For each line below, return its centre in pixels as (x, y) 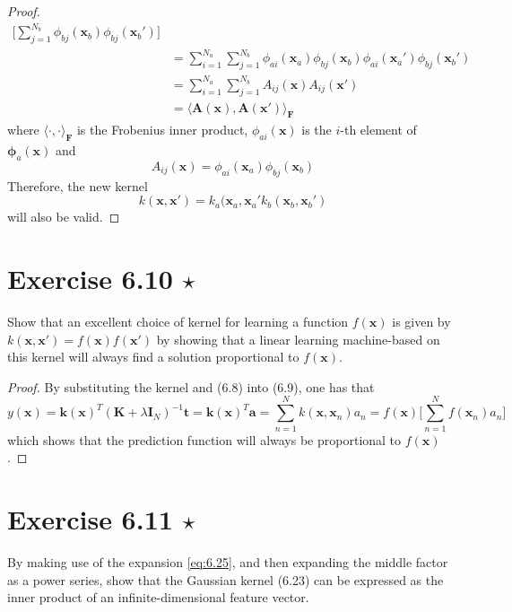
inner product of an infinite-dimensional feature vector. (158, 597)
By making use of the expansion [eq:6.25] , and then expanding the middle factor (228, 561)
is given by (421, 322)
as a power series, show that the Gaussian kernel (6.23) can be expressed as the (226, 579)
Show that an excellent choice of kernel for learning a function (178, 322)
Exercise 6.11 (90, 518)
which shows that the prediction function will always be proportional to (204, 439)
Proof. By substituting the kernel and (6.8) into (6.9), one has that (191, 386)
